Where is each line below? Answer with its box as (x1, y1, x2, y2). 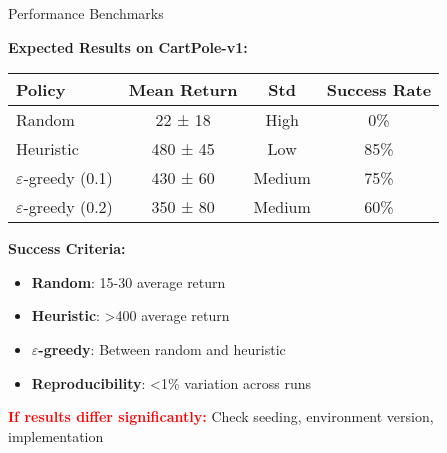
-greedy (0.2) (23, 195, 113, 219)
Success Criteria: (8, 238, 126, 259)
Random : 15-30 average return (31, 271, 226, 292)
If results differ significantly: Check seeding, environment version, (8, 406, 434, 427)
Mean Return (128, 78, 238, 102)
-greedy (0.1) (23, 166, 113, 190)
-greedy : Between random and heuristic (38, 338, 286, 359)
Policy (16, 78, 66, 102)
